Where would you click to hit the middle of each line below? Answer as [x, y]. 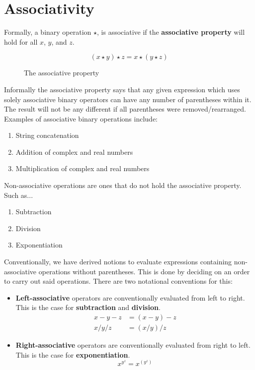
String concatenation [47, 135]
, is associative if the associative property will [171, 32]
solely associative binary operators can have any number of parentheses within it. [128, 99]
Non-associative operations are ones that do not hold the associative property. [123, 185]
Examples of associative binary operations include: [81, 118]
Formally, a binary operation [48, 32]
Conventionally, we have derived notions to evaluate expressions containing [118, 262]
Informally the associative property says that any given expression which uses [122, 89]
